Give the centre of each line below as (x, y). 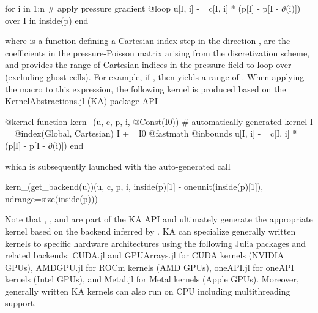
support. (21, 303)
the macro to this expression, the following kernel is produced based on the (146, 89)
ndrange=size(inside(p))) (51, 198)
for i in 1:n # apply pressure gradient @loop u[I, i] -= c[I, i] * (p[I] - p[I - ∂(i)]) (153, 8)
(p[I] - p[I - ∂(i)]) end (44, 145)
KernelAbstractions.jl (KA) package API (81, 101)
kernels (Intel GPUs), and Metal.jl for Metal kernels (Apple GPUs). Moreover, (152, 279)
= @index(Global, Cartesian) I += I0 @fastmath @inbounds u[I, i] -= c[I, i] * (151, 133)
